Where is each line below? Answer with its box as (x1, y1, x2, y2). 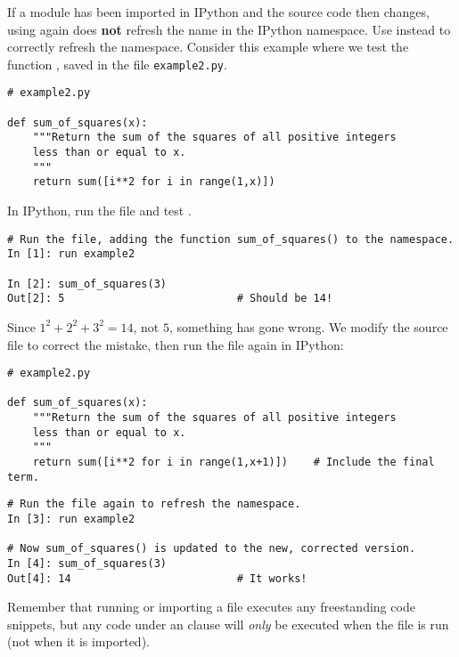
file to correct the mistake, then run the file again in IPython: (7, 335, 344, 353)
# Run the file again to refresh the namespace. (7, 498, 301, 511)
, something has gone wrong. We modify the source (168, 317, 448, 336)
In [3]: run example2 (7, 513, 135, 525)
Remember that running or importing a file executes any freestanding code (7, 597, 415, 616)
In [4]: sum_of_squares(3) (7, 556, 167, 570)
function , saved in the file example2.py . (7, 54, 227, 73)
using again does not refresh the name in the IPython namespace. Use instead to (7, 20, 451, 38)
